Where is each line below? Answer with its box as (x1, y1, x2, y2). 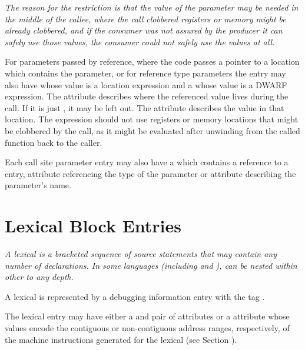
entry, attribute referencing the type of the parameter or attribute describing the (5, 167, 296, 179)
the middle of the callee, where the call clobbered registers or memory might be (5, 12, 286, 25)
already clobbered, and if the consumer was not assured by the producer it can (5, 24, 283, 36)
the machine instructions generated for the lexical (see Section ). (5, 333, 237, 345)
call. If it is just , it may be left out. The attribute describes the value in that (5, 101, 284, 114)
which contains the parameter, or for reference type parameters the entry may (5, 66, 286, 79)
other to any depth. (5, 271, 74, 283)
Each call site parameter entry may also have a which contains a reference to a (5, 156, 289, 168)
